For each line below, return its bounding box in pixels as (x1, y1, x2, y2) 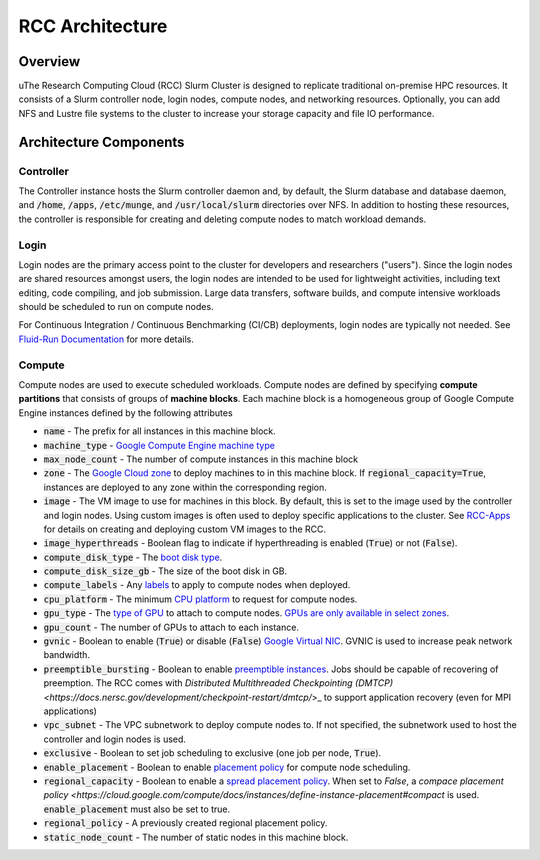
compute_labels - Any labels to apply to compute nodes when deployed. (43, 579, 351, 591)
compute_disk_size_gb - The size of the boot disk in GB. (43, 565, 288, 577)
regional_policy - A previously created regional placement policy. (43, 817, 328, 829)
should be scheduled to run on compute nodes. (18, 301, 214, 313)
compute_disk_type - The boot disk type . (43, 551, 223, 563)
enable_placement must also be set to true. (43, 803, 231, 815)
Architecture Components (18, 133, 185, 150)
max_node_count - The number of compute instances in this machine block (43, 453, 359, 465)
